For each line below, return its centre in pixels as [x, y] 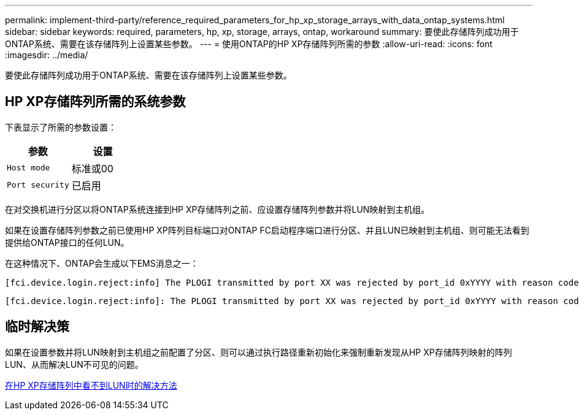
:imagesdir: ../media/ [47, 55]
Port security [38, 185]
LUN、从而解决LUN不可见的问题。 [74, 364]
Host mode [29, 168]
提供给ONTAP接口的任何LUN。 [67, 242]
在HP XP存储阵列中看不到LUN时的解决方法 [91, 385]
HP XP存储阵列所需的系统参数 [95, 102]
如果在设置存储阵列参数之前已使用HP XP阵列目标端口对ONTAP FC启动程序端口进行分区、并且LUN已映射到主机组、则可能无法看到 [267, 230]
